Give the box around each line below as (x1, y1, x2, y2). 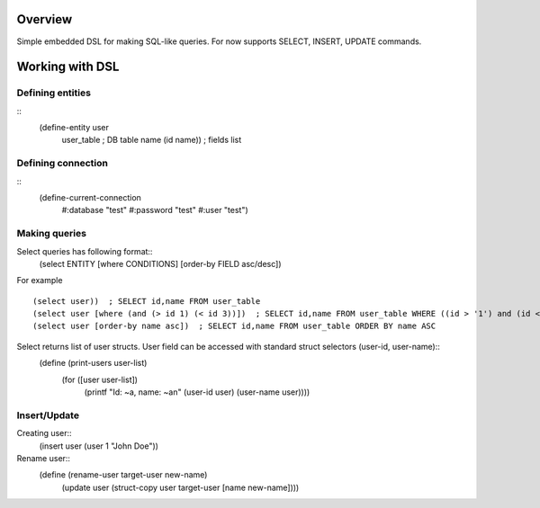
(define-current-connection (39, 192, 141, 202)
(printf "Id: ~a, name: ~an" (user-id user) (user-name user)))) (84, 387, 310, 397)
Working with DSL (16, 59, 120, 75)
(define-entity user (39, 122, 110, 133)
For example (16, 275, 63, 286)
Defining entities (16, 86, 92, 99)
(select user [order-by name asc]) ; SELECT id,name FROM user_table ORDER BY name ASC (32, 321, 436, 332)
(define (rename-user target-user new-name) (39, 469, 208, 480)
